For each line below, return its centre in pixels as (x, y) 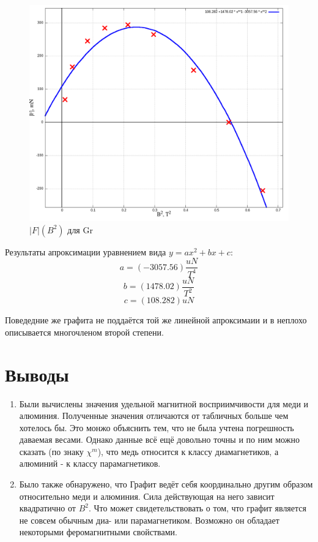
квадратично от (47, 508)
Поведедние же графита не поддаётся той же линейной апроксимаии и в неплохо (156, 320)
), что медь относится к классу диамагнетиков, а (188, 451)
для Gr (80, 229)
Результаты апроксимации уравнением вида (86, 251)
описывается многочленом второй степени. (84, 332)
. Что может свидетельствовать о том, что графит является (197, 508)
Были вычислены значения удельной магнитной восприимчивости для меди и (164, 403)
